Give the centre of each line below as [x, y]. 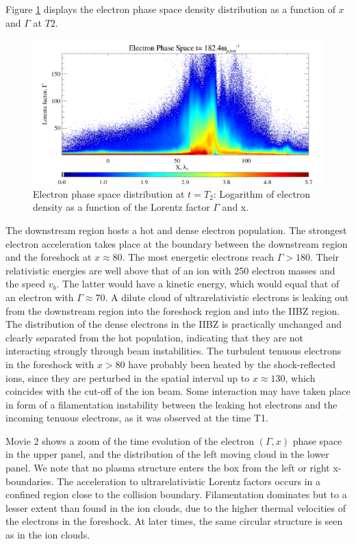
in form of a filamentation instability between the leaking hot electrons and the [171, 404]
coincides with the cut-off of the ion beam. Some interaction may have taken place [178, 391]
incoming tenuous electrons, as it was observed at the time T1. [137, 418]
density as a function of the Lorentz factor [122, 207]
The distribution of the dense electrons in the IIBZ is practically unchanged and [174, 324]
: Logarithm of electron [262, 193]
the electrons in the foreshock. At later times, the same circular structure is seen [174, 521]
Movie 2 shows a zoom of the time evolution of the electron [130, 440]
